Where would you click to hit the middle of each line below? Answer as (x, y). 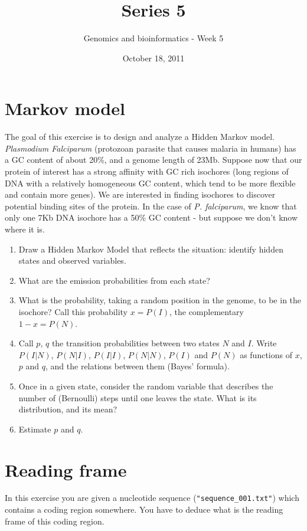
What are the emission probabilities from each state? (114, 280)
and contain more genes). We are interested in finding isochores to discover (140, 194)
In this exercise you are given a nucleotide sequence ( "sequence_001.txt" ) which (152, 498)
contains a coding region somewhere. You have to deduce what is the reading (144, 509)
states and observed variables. (72, 260)
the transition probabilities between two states (135, 343)
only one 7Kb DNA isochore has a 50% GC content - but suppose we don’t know (151, 217)
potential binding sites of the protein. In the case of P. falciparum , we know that (151, 206)
